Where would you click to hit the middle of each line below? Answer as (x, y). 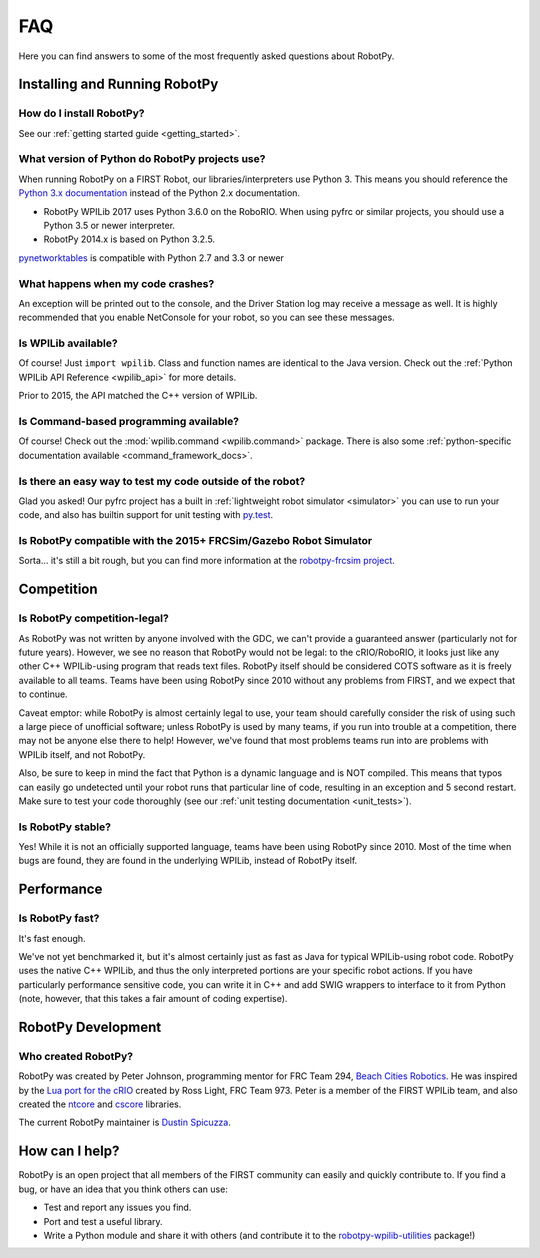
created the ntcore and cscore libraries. (100, 1104)
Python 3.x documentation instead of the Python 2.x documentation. (159, 193)
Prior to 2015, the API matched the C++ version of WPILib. (138, 396)
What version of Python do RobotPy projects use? (142, 159)
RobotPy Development (90, 1026)
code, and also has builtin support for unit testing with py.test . (146, 515)
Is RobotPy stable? (65, 827)
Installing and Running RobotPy (118, 84)
